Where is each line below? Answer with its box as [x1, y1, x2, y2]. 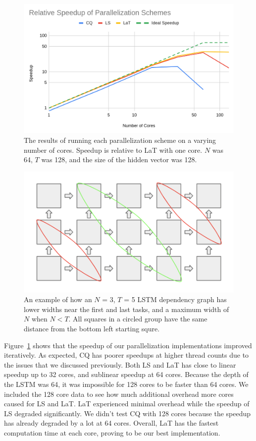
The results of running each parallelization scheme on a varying [24, 135, 216, 145]
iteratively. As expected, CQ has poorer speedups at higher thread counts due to [4, 350, 249, 360]
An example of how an [24, 294, 92, 305]
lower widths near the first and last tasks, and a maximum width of [24, 304, 229, 314]
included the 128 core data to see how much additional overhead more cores [4, 388, 234, 399]
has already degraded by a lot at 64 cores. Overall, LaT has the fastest [4, 418, 219, 428]
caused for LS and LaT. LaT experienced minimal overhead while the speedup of [4, 398, 250, 409]
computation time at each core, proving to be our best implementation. [4, 427, 220, 438]
